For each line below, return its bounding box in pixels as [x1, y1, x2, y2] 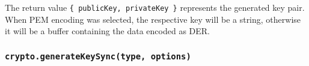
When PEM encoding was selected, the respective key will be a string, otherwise [5, 13, 301, 25]
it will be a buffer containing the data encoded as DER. [5, 25, 210, 37]
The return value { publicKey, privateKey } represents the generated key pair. [5, 1, 305, 13]
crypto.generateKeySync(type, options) [5, 51, 191, 61]
